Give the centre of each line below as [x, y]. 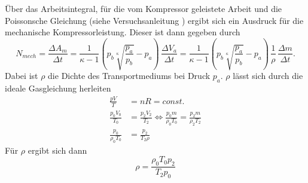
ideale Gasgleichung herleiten [58, 88]
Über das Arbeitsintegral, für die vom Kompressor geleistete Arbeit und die [144, 8]
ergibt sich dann [57, 150]
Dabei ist [22, 76]
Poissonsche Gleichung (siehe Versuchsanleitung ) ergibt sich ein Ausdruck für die [154, 20]
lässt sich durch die [268, 76]
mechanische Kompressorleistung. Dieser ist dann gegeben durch [123, 32]
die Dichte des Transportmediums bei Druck [129, 76]
